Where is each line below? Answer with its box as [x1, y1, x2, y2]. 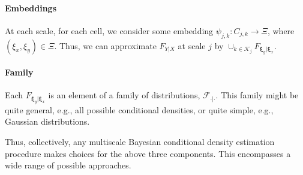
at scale [178, 39, 206, 52]
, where [267, 24, 295, 37]
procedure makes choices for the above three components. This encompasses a [5, 147, 291, 159]
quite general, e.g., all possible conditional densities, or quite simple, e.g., [5, 103, 274, 116]
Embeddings [5, 1, 57, 14]
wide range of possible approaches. [5, 159, 131, 171]
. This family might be [215, 89, 299, 101]
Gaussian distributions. [5, 115, 90, 128]
